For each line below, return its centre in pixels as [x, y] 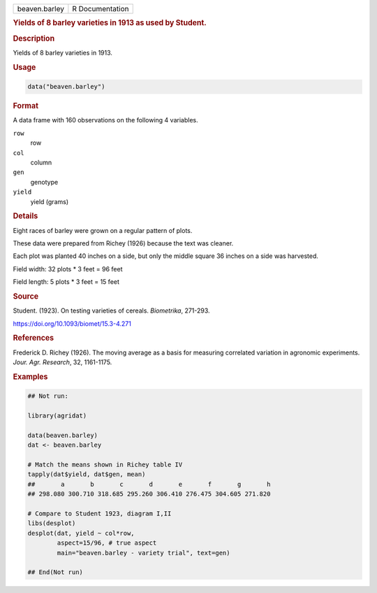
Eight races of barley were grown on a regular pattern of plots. [103, 230]
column [41, 162]
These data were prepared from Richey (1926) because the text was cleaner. [123, 243]
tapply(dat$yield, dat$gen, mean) [87, 474]
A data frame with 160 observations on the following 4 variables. [105, 120]
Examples [30, 376]
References [34, 338]
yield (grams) [50, 201]
